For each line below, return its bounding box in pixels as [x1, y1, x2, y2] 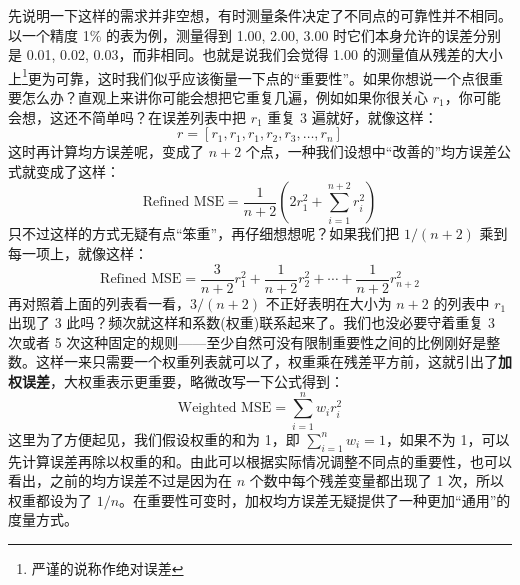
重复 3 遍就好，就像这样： [267, 106, 438, 127]
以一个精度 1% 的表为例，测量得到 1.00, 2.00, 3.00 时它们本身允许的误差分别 [8, 24, 502, 45]
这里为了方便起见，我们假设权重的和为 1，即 [8, 428, 300, 449]
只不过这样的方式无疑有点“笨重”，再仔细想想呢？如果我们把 [8, 223, 400, 244]
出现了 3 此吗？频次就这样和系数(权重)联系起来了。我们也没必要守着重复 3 [8, 312, 495, 333]
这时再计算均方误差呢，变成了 [8, 141, 204, 162]
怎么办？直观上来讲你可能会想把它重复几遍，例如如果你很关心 [21, 87, 428, 108]
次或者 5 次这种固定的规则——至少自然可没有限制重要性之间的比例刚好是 [8, 331, 487, 352]
